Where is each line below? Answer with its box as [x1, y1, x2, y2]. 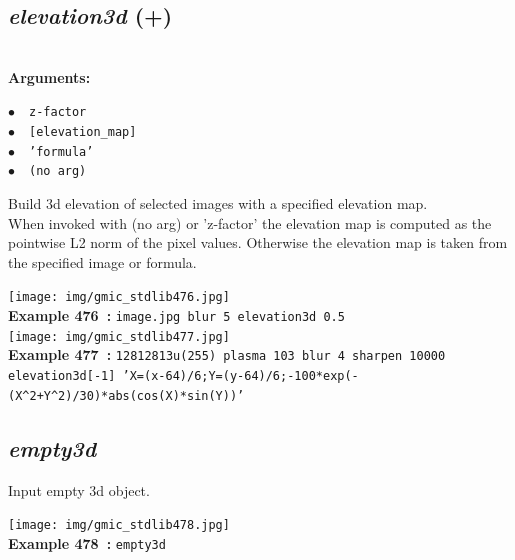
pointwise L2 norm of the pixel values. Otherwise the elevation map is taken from [8, 232, 508, 253]
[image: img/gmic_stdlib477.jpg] [8, 329, 230, 344]
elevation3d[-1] [8, 369, 116, 384]
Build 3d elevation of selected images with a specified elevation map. [8, 193, 428, 214]
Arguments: [8, 66, 91, 87]
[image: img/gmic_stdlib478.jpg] [8, 518, 230, 533]
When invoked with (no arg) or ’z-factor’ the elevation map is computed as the [8, 212, 492, 233]
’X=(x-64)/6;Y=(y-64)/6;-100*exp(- [122, 369, 359, 384]
